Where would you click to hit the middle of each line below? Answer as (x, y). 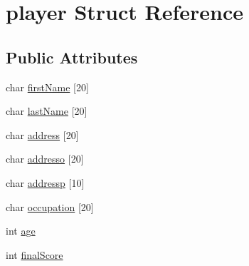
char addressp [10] (45, 182)
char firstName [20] (47, 87)
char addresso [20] (45, 159)
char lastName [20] (47, 111)
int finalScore (35, 254)
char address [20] (42, 134)
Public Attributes (72, 57)
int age (21, 231)
